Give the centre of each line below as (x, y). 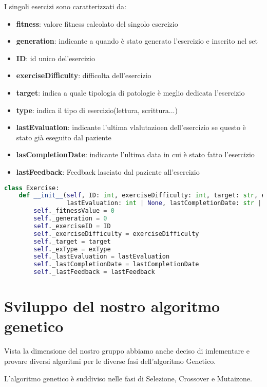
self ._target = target (72, 241)
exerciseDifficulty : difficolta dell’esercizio (84, 75)
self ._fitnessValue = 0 (74, 211)
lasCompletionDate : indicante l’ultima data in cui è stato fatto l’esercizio (135, 154)
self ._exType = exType (72, 249)
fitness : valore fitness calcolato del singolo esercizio (97, 23)
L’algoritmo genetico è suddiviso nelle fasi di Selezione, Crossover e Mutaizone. (128, 378)
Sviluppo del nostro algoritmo (112, 306)
